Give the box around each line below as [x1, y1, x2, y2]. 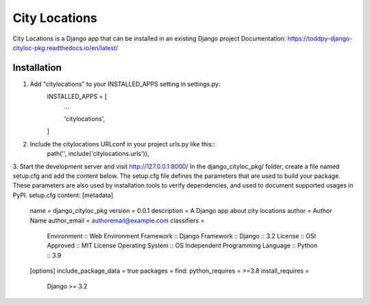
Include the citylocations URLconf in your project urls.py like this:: [29, 139, 216, 148]
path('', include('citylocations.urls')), [47, 150, 149, 158]
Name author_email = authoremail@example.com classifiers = [29, 216, 205, 225]
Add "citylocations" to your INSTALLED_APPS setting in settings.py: [29, 80, 221, 88]
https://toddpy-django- [287, 34, 353, 43]
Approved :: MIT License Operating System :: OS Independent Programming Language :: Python [47, 241, 318, 250]
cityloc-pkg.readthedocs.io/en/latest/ [12, 43, 119, 52]
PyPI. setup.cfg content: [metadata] [12, 191, 114, 199]
